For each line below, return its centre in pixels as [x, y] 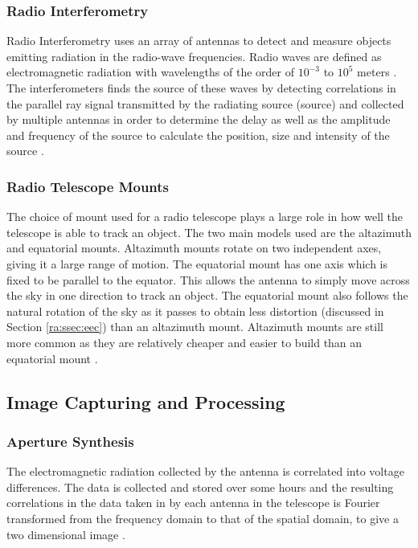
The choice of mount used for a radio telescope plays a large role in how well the [205, 217]
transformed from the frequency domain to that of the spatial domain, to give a [203, 518]
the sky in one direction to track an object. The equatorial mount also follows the [207, 295]
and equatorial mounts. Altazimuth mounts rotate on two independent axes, [194, 248]
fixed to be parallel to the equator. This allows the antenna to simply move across [208, 279]
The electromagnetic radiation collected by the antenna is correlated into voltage [205, 471]
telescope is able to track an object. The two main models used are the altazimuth [209, 232]
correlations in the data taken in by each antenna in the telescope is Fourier [193, 503]
